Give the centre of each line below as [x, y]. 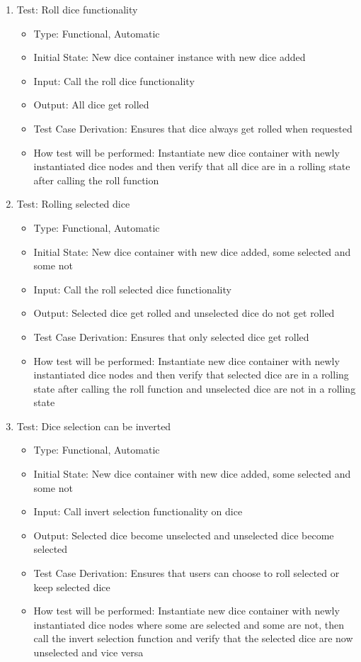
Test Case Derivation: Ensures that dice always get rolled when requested [193, 128]
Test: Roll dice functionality [77, 9]
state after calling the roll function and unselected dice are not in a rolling [195, 388]
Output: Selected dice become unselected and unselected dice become [184, 535]
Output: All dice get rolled [91, 105]
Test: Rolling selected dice [73, 204]
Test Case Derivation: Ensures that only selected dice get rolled [171, 336]
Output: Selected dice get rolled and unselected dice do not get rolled [184, 313]
